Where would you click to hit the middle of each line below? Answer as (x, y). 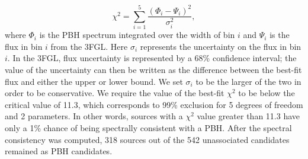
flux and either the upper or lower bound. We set (94, 81)
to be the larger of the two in (248, 81)
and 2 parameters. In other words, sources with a (94, 116)
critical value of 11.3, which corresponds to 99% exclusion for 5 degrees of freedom (154, 104)
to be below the (267, 93)
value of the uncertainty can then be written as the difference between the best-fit (153, 70)
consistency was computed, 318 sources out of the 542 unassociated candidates (147, 139)
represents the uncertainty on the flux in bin (221, 46)
